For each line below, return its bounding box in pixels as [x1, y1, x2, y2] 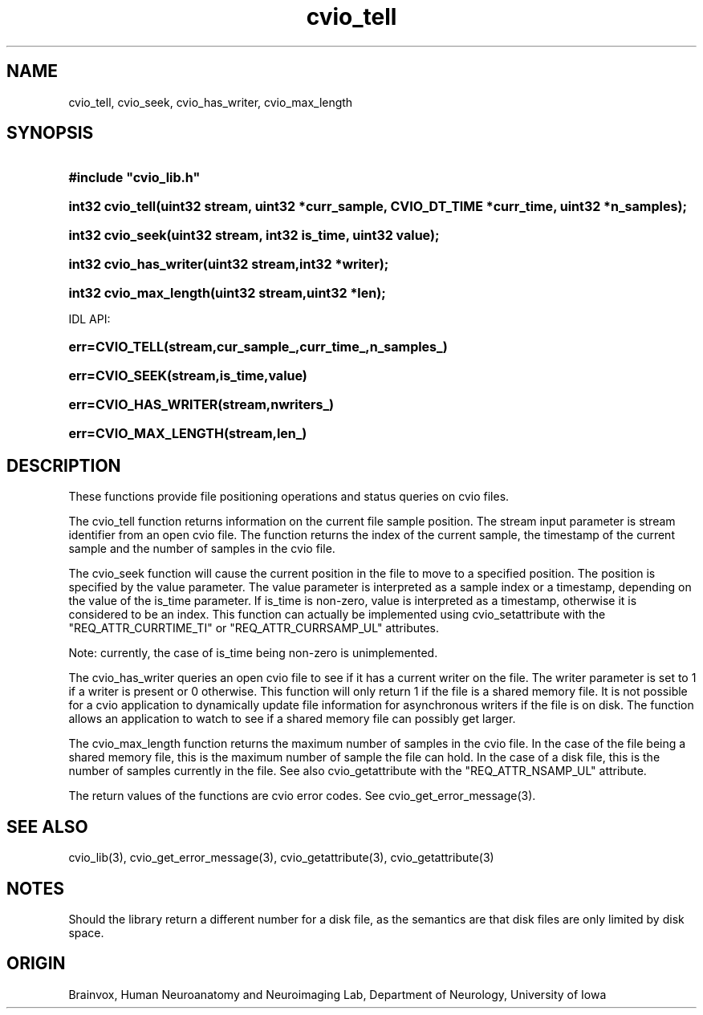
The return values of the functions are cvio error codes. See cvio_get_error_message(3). [68, 789, 536, 803]
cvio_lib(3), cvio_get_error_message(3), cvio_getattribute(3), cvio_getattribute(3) [68, 851, 494, 865]
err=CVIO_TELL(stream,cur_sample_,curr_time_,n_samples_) [68, 339, 448, 355]
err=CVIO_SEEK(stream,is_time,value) [68, 367, 307, 384]
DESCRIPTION [6, 455, 121, 476]
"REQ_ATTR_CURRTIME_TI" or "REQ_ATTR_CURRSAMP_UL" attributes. [68, 621, 440, 635]
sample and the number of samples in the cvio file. [68, 542, 335, 556]
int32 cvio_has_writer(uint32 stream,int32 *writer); [68, 256, 389, 273]
